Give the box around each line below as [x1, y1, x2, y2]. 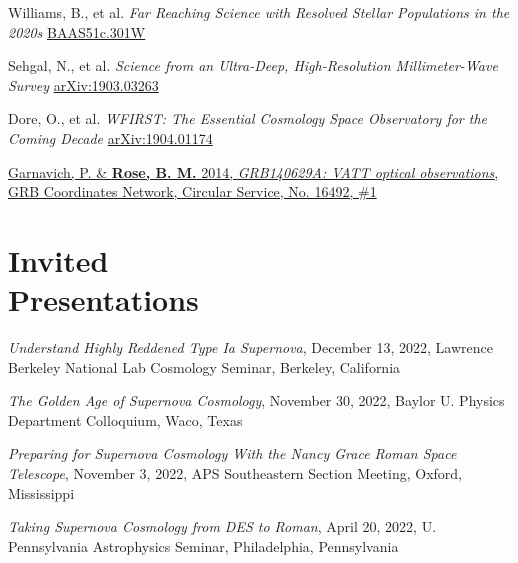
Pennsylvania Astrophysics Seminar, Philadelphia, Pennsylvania [8, 535, 399, 556]
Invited [8, 239, 109, 280]
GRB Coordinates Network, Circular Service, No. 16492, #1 [8, 181, 377, 202]
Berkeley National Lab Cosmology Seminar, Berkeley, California [8, 356, 401, 377]
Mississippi [8, 482, 75, 503]
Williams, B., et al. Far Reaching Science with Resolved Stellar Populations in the [8, 2, 510, 22]
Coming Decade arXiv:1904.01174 [8, 127, 213, 148]
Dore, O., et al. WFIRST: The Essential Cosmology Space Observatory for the [8, 108, 487, 129]
